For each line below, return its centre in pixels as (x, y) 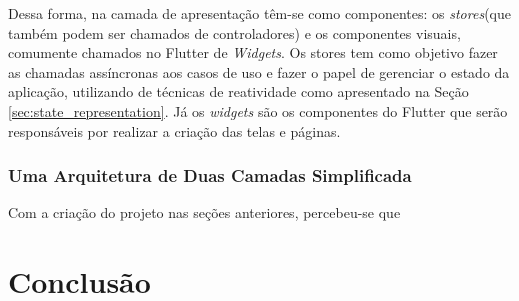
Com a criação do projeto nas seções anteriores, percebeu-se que (204, 212)
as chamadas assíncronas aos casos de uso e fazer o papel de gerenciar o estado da (259, 71)
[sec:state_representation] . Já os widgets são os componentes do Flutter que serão (258, 110)
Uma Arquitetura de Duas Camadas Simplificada (210, 175)
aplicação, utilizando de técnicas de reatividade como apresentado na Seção (238, 91)
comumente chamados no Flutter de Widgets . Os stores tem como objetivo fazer (253, 52)
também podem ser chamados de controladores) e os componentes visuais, (234, 32)
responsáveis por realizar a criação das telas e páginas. (174, 130)
